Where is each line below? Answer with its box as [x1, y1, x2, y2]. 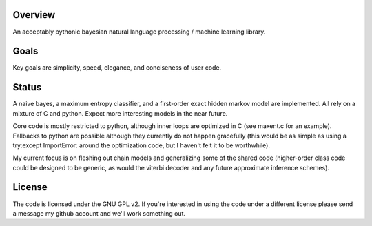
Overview [12, 9, 56, 21]
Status [12, 81, 42, 93]
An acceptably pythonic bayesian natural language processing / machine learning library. [12, 28, 266, 36]
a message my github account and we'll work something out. [12, 209, 186, 217]
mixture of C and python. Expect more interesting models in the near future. [12, 109, 228, 117]
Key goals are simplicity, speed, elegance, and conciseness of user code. [12, 63, 222, 72]
